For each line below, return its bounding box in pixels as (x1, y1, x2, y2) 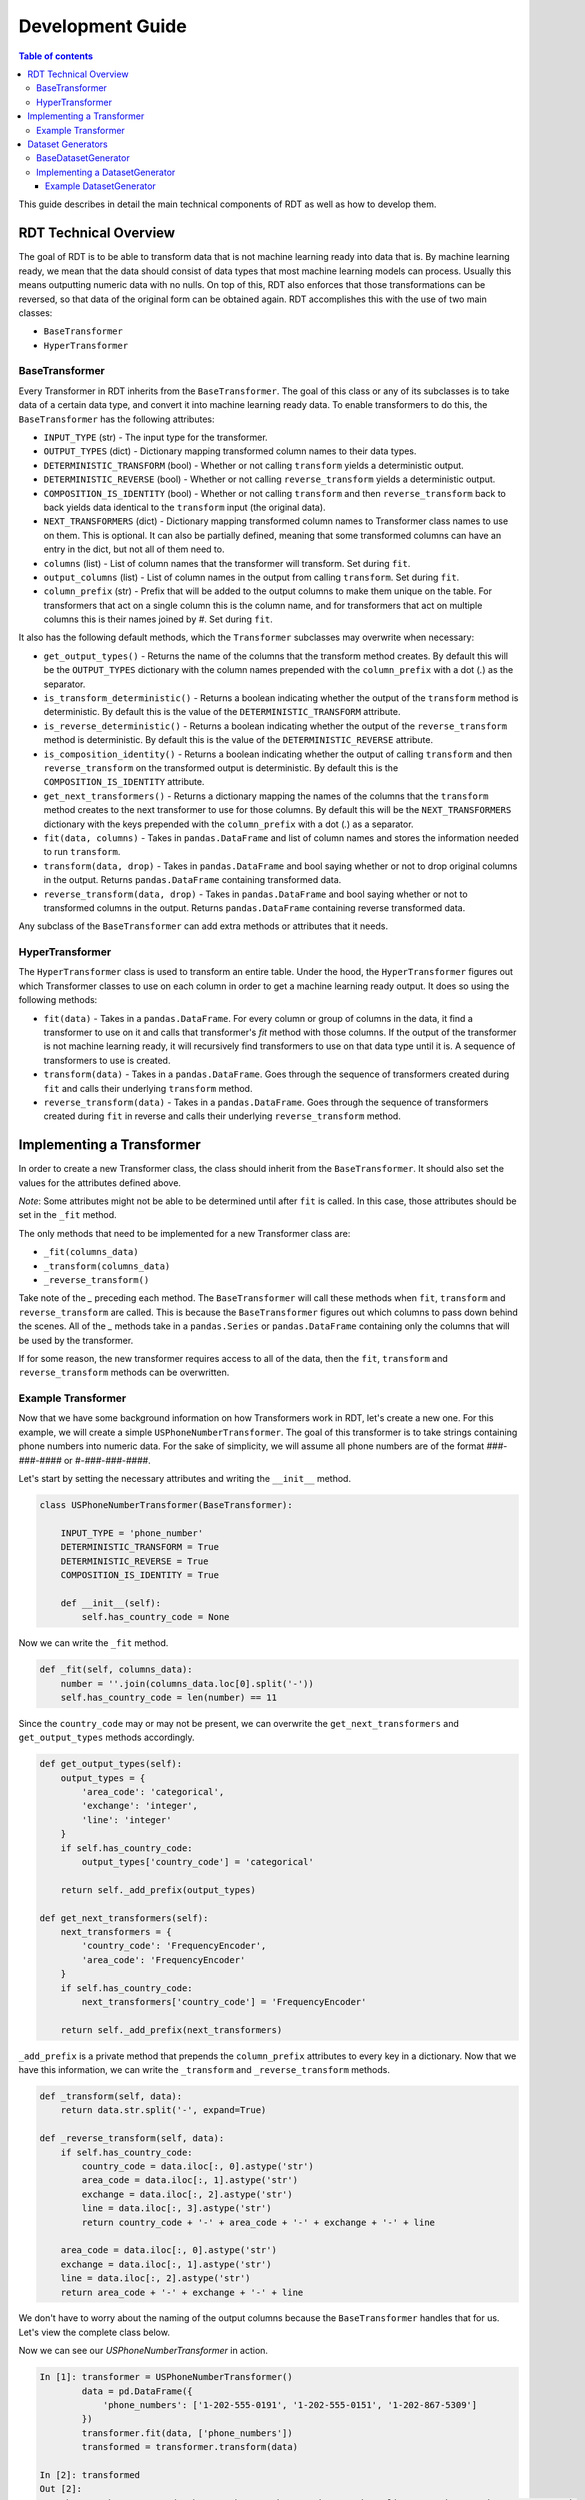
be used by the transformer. (18, 1334, 134, 1346)
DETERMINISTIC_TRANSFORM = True (60, 1541, 220, 1553)
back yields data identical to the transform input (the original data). (43, 501, 326, 513)
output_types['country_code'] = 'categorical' (81, 1856, 314, 1867)
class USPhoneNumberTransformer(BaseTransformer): (39, 1500, 294, 1511)
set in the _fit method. (18, 1209, 117, 1221)
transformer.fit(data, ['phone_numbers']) (81, 2427, 294, 2439)
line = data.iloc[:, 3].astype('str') (81, 2203, 272, 2214)
